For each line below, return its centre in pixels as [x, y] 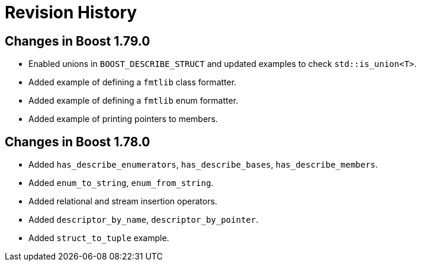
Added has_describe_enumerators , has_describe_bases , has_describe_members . [203, 165]
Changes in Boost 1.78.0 [78, 142]
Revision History [71, 12]
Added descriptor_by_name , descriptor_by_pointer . [144, 220]
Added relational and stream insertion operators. [123, 201]
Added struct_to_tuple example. [99, 238]
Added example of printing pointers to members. [123, 119]
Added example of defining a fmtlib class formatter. [133, 82]
